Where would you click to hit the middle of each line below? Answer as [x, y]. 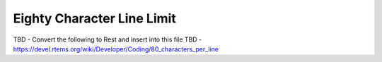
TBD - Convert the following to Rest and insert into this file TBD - [108, 39]
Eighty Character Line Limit [94, 18]
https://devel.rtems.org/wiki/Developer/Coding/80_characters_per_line [116, 49]
